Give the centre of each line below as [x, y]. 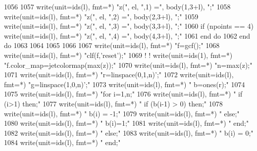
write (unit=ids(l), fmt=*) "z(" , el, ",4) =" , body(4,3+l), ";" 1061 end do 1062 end [127, 35]
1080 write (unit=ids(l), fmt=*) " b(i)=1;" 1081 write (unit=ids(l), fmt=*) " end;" [127, 123]
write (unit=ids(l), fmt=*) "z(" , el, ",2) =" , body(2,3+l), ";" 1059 [101, 16]
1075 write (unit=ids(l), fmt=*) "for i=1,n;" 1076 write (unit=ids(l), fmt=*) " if [123, 94]
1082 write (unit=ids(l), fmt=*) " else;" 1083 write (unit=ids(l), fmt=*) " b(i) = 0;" [129, 132]
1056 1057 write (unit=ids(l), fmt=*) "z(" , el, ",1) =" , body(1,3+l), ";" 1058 [117, 6]
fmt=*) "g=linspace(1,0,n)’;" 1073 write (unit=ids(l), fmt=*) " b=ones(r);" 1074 [125, 84]
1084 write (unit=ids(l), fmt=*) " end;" [62, 142]
